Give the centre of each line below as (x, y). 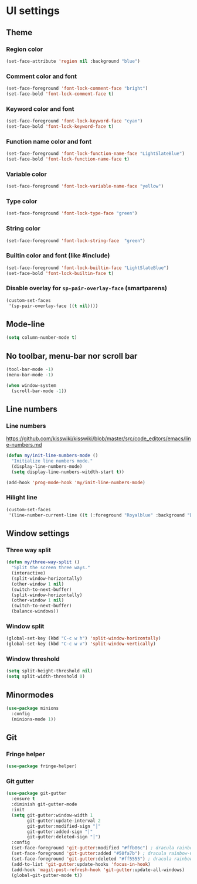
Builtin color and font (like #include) (58, 256)
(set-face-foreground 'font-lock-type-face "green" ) (72, 213)
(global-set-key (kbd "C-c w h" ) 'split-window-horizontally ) (84, 638)
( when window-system (31, 385)
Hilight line (22, 498)
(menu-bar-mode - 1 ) (30, 375)
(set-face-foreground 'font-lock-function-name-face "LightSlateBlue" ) (95, 154)
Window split (25, 626)
